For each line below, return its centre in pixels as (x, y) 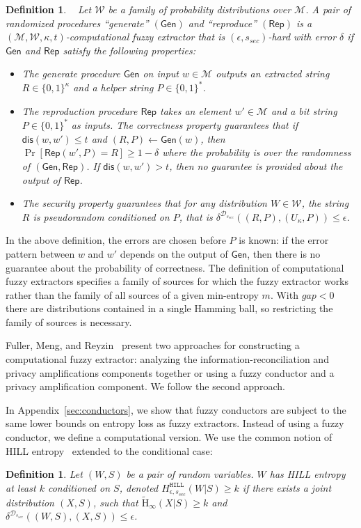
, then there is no (284, 253)
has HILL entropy (307, 474)
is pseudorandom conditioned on (101, 216)
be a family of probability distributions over (200, 9)
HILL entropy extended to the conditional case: (109, 450)
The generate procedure (71, 73)
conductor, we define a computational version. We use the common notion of (169, 437)
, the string (325, 203)
